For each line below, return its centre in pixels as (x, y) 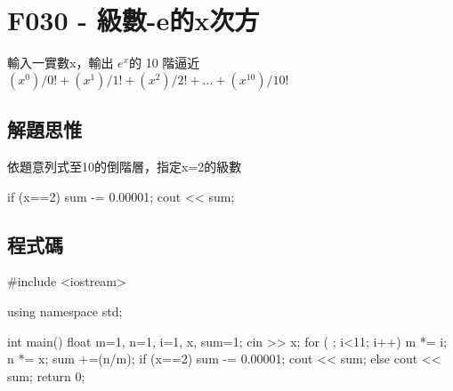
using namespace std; (65, 311)
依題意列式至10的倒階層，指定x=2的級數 (125, 166)
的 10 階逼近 (164, 63)
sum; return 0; (46, 375)
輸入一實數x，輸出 (61, 63)
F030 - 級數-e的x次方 (133, 20)
